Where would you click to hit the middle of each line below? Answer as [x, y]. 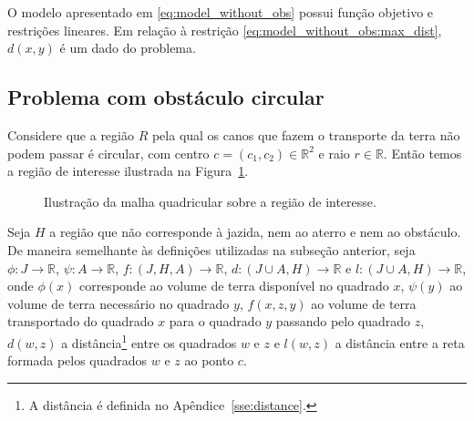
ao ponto [209, 360]
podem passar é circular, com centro [108, 153]
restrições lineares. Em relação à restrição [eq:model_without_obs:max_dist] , [225, 30]
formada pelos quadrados [77, 360]
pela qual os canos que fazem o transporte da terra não [306, 134]
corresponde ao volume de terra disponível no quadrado [234, 286]
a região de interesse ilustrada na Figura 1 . [128, 171]
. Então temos [422, 153]
